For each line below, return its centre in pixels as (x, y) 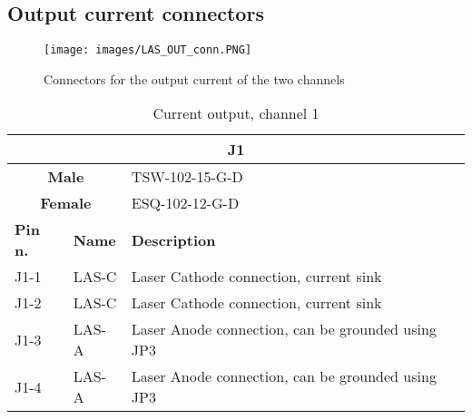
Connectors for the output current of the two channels (194, 78)
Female (66, 203)
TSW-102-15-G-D (187, 177)
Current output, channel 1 (236, 113)
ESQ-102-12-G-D (185, 203)
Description (173, 239)
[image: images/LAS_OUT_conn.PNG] (148, 50)
